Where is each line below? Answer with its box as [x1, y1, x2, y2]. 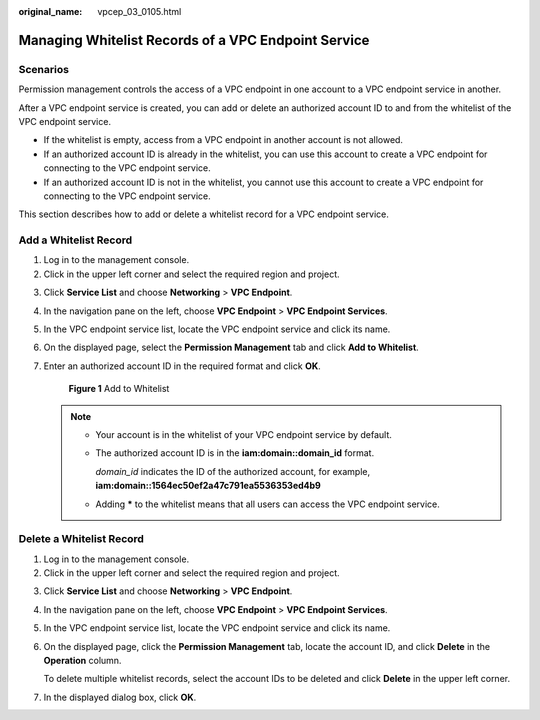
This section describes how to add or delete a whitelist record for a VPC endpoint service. [18, 208, 390, 220]
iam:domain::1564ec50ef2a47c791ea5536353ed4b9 [95, 480, 322, 492]
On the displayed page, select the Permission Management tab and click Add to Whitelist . [43, 341, 419, 354]
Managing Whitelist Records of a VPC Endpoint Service [18, 31, 370, 49]
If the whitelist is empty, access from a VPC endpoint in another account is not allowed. [43, 134, 404, 146]
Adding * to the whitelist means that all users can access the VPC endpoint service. [95, 498, 440, 510]
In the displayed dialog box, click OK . [43, 691, 197, 703]
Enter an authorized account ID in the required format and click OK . [43, 360, 322, 372]
